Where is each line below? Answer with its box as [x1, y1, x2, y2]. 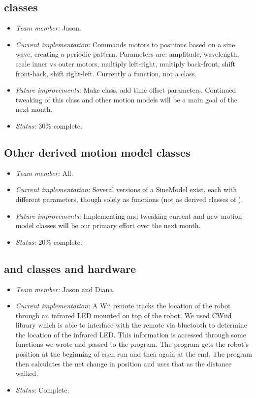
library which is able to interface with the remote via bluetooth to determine [15, 320, 247, 330]
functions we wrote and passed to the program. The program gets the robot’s [15, 339, 249, 349]
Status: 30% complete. [15, 120, 82, 131]
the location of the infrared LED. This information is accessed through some [15, 329, 246, 339]
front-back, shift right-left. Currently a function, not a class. [15, 68, 197, 78]
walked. [15, 368, 38, 378]
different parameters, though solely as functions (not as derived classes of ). [15, 194, 243, 204]
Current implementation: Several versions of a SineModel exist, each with [15, 184, 237, 195]
